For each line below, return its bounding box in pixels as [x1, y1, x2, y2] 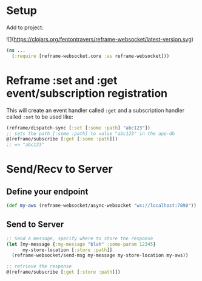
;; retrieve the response [6, 263, 72, 269]
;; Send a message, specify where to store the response [6, 235, 153, 241]
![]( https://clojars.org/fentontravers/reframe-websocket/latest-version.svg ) [6, 35, 194, 43]
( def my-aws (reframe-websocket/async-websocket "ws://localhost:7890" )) [6, 203, 197, 209]
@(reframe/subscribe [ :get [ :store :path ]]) [6, 269, 121, 276]
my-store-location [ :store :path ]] [22, 247, 113, 253]
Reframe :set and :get [6, 74, 118, 87]
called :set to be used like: [6, 113, 74, 120]
